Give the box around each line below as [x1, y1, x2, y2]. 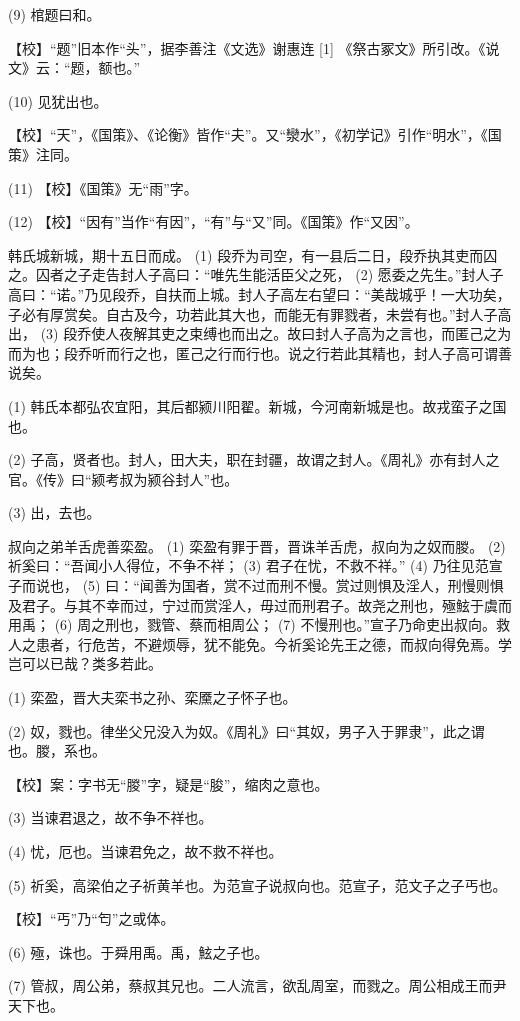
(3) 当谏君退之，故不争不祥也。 [8, 807, 213, 828]
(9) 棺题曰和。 [8, 4, 101, 24]
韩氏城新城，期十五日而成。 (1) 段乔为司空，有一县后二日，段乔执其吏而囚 [8, 244, 498, 265]
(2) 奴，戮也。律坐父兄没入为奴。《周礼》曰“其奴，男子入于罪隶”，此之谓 [8, 720, 485, 741]
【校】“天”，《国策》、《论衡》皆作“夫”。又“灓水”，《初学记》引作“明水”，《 [8, 124, 488, 145]
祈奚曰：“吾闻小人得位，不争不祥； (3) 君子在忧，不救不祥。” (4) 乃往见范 [8, 555, 489, 576]
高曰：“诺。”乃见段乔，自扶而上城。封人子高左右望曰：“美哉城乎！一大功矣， [8, 283, 511, 304]
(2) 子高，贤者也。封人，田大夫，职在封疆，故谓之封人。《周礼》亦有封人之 [8, 449, 500, 470]
